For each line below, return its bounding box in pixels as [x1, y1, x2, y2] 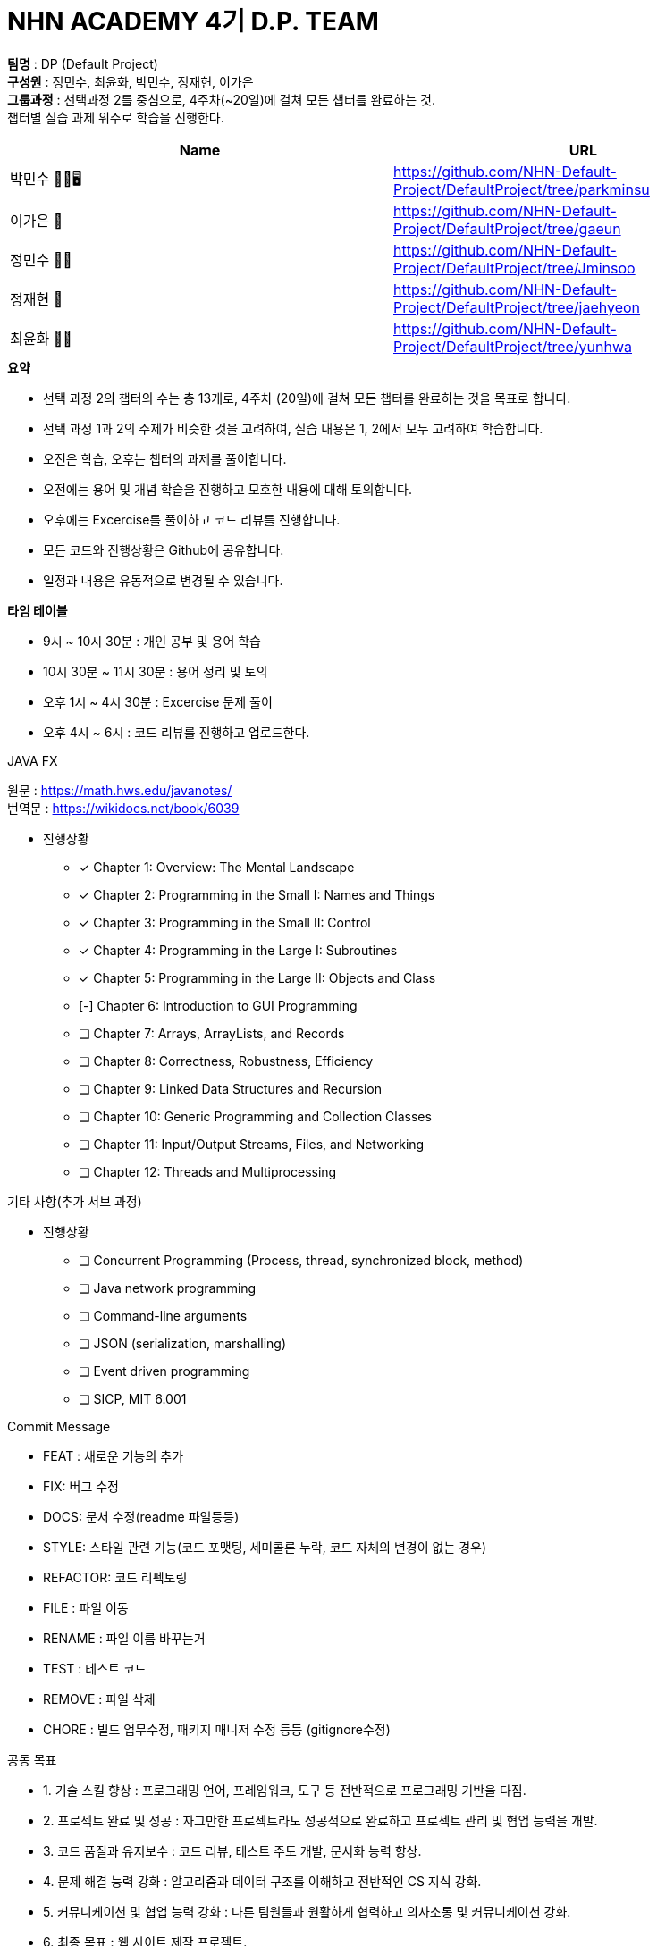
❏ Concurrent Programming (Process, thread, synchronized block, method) [79, 1252, 524, 1268]
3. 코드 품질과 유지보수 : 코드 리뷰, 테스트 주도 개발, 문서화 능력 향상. [43, 1842, 422, 1858]
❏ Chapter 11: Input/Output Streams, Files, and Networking [79, 1136, 425, 1152]
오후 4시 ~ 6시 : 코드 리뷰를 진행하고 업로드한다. [43, 724, 310, 740]
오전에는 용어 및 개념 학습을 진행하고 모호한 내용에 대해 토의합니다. [43, 481, 412, 497]
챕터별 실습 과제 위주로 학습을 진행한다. [7, 109, 224, 125]
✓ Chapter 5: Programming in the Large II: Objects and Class [79, 969, 436, 986]
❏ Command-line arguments [79, 1307, 248, 1323]
